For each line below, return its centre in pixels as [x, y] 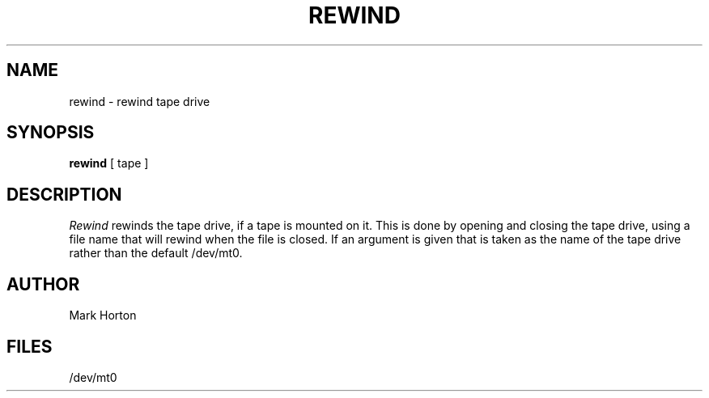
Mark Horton [103, 315]
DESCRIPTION [64, 194]
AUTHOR [43, 284]
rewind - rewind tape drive [140, 101]
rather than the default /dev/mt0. [156, 253]
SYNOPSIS [51, 133]
